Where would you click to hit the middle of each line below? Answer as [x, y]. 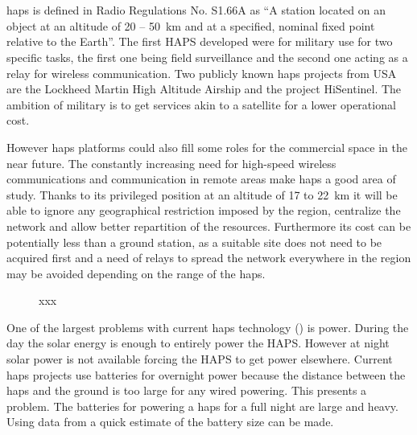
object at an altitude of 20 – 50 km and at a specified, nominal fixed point [191, 25]
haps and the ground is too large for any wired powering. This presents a [187, 390]
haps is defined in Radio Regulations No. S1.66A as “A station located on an [196, 10]
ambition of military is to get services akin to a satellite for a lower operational [201, 104]
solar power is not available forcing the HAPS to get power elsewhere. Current [200, 359]
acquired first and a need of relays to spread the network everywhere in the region [209, 258]
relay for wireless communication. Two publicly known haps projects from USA [202, 73]
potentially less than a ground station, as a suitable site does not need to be [194, 242]
